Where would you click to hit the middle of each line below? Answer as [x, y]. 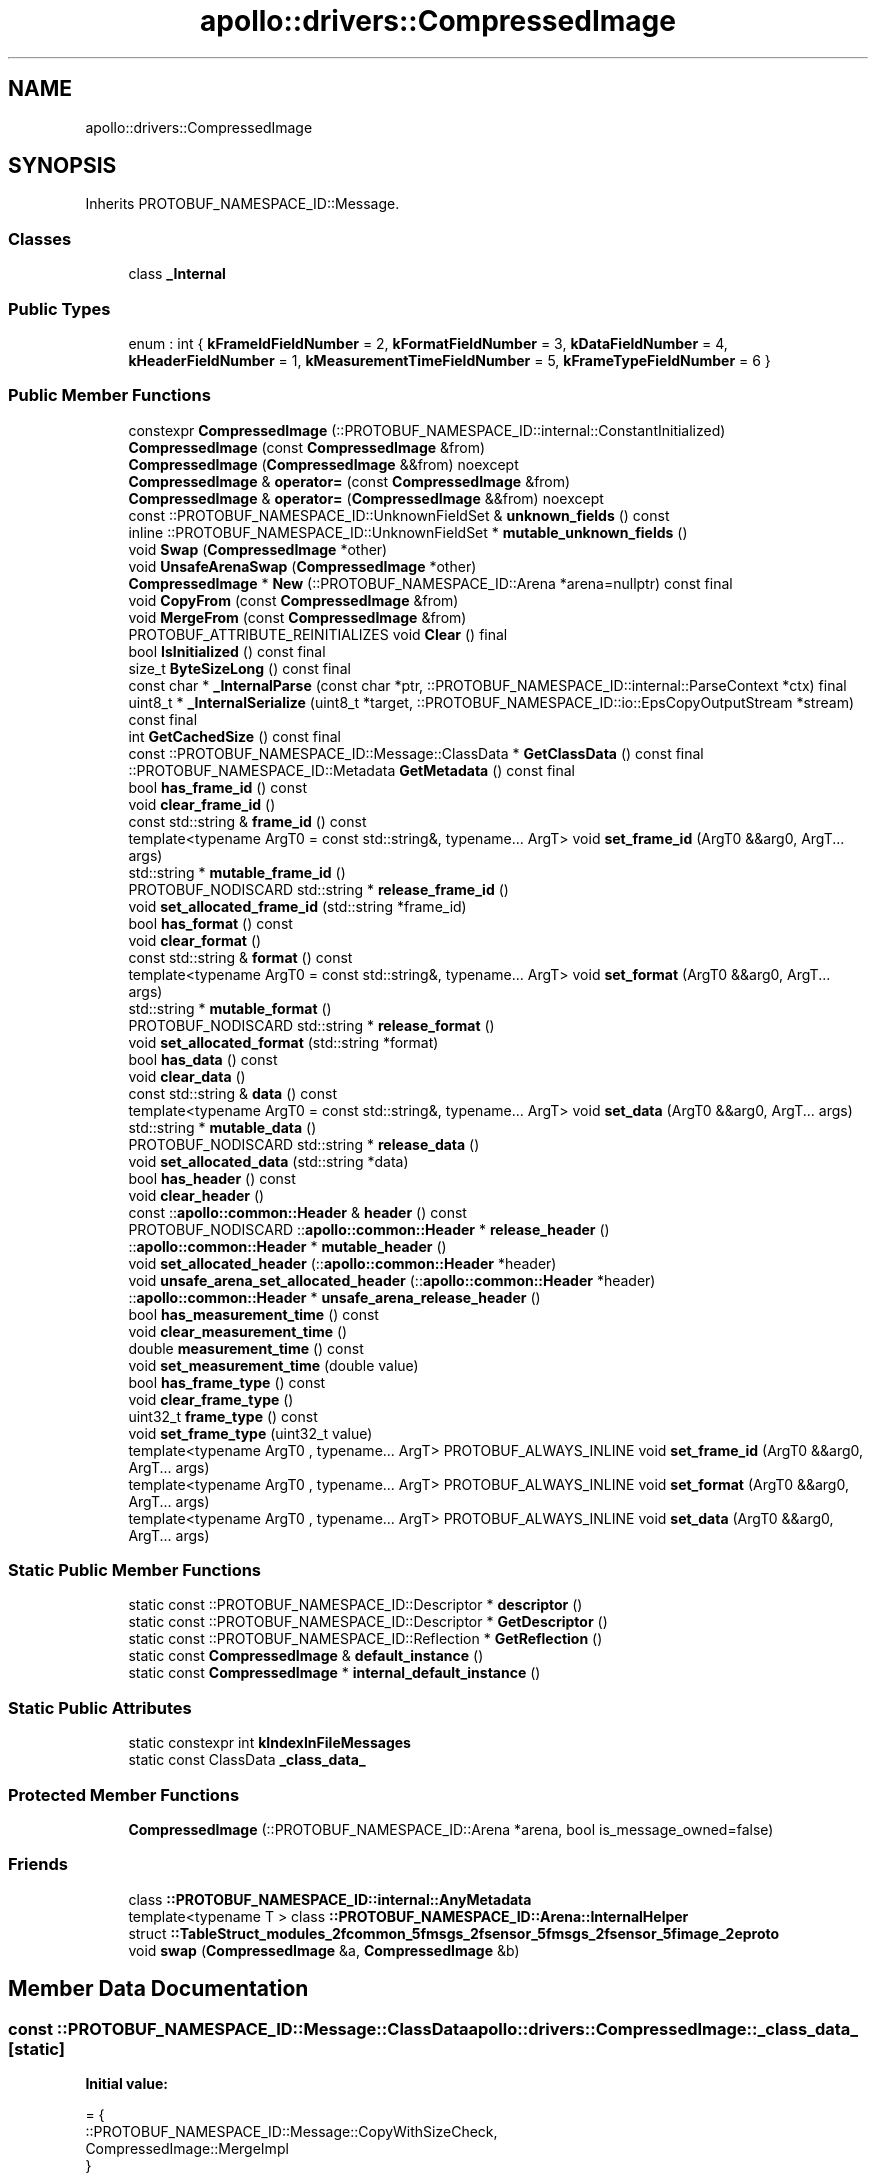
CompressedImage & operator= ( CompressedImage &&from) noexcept [366, 498]
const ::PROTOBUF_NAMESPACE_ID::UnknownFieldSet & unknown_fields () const [399, 515]
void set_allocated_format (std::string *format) [283, 1042]
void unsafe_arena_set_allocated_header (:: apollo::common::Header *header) [392, 1280]
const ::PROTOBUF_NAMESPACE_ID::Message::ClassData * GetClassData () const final [416, 753]
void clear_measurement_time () [238, 1331]
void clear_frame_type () [211, 1399]
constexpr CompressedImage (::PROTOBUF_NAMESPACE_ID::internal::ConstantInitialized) [427, 430]
